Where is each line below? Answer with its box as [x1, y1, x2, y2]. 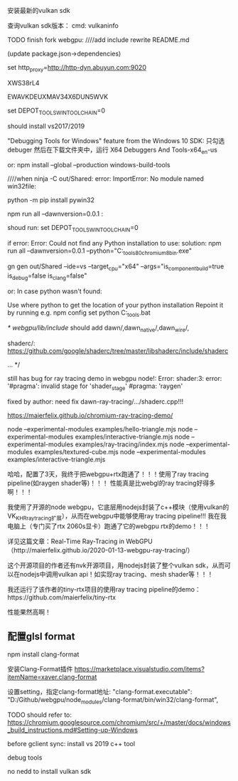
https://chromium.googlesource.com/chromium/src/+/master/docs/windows [7, 718, 231, 727]
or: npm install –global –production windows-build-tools [7, 161, 171, 169]
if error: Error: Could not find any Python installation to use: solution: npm [7, 239, 222, 248]
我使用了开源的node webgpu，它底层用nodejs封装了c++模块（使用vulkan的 [7, 503, 229, 511]
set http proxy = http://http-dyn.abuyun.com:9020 [7, 63, 147, 73]
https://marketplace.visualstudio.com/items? [74, 664, 205, 673]
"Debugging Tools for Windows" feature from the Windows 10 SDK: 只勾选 [7, 136, 225, 145]
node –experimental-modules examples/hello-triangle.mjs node [7, 424, 193, 433]
